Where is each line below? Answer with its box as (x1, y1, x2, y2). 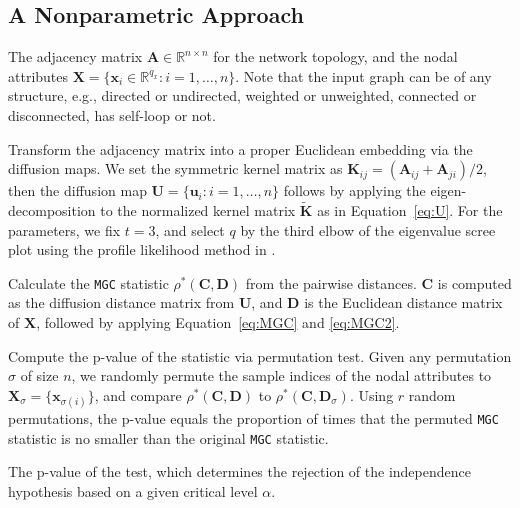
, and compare (94, 384, 182, 405)
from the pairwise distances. (245, 272, 417, 293)
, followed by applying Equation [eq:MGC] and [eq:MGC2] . (36, 312, 400, 333)
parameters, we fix (8, 219, 121, 240)
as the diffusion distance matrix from (8, 292, 235, 313)
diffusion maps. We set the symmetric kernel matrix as (8, 158, 343, 179)
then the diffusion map (8, 180, 147, 201)
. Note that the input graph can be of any (235, 65, 492, 86)
